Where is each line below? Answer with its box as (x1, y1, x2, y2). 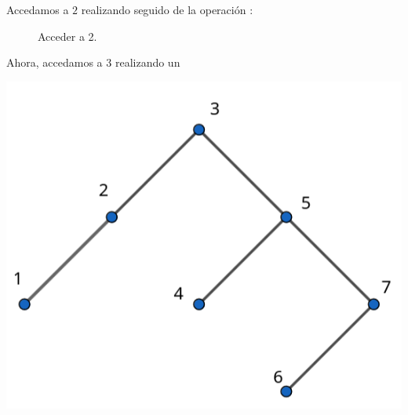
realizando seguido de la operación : (81, 2, 253, 17)
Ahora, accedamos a (6, 54, 103, 71)
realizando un (115, 54, 180, 71)
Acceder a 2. (38, 27, 97, 44)
